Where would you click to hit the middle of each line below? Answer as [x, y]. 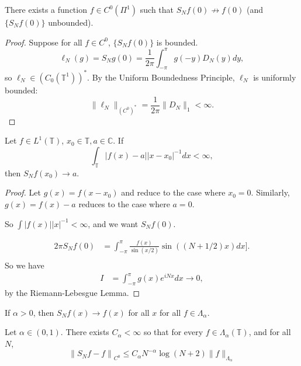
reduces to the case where [124, 203]
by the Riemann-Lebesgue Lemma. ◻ [72, 293]
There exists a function [46, 9]
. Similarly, [270, 192]
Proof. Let [23, 192]
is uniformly [275, 77]
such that [157, 9]
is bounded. [177, 42]
